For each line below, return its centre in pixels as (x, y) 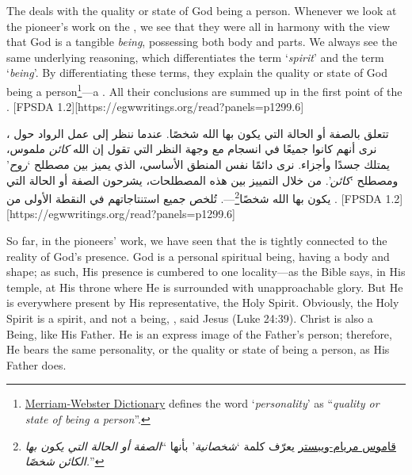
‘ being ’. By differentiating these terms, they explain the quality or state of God (197, 73)
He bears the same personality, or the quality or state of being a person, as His (198, 349)
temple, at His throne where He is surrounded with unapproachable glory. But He (205, 287)
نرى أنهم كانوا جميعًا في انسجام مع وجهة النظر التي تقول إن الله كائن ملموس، (192, 149)
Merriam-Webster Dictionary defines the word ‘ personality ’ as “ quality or (202, 403)
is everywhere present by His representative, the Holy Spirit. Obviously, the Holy (203, 303)
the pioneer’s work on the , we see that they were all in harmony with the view (198, 26)
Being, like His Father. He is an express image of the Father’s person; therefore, (199, 333)
